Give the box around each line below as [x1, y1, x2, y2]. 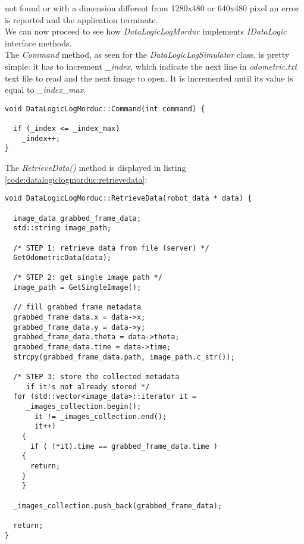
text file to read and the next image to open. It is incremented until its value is [5, 71, 293, 84]
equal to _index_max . [5, 83, 86, 96]
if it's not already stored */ [26, 382, 150, 391]
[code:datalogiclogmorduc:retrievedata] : [5, 173, 148, 185]
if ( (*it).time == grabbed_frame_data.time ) [30, 442, 218, 451]
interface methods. [5, 36, 72, 49]
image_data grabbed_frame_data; [13, 214, 142, 223]
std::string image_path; [13, 224, 111, 233]
